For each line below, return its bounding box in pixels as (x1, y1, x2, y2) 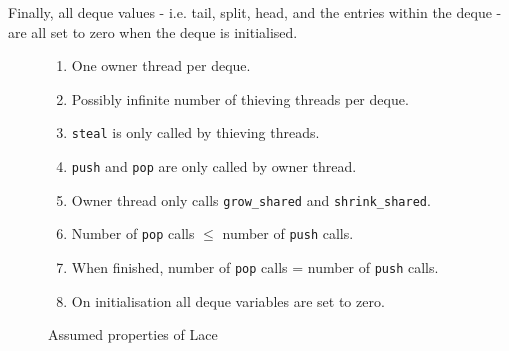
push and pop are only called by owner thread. (71, 156, 357, 177)
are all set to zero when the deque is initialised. (8, 21, 298, 42)
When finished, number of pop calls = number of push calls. (71, 257, 439, 277)
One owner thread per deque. (71, 55, 251, 76)
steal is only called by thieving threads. (71, 122, 320, 143)
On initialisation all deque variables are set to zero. (71, 290, 385, 311)
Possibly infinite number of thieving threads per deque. (71, 88, 409, 109)
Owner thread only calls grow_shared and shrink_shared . (71, 189, 431, 210)
